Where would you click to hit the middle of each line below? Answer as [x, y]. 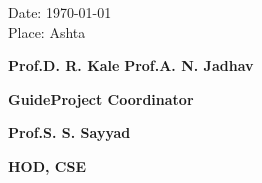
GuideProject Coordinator [101, 98]
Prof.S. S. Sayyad [69, 132]
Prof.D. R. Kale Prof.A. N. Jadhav [131, 65]
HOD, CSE [47, 165]
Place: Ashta [47, 31]
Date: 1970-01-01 [60, 12]
